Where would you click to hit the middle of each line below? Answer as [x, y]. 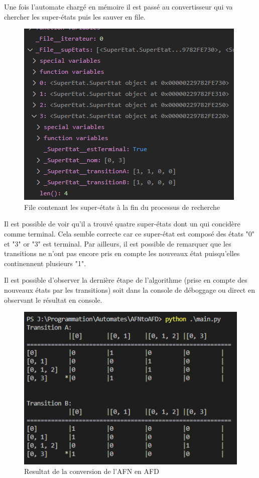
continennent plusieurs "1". [45, 263]
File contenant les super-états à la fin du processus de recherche [122, 207]
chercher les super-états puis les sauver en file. [75, 16]
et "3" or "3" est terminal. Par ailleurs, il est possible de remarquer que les [118, 243]
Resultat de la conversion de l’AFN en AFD [92, 471]
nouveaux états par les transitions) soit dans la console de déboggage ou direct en [129, 289]
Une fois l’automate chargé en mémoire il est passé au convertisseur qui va [118, 7]
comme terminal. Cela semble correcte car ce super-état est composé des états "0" [129, 233]
